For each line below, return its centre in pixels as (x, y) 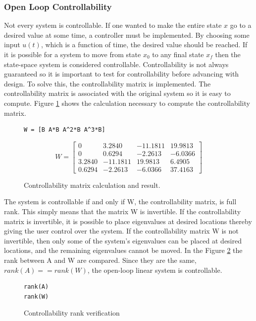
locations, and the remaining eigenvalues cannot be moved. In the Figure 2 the (123, 250)
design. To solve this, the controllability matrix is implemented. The (107, 83)
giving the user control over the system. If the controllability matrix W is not (121, 231)
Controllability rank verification (72, 313)
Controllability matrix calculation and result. (92, 185)
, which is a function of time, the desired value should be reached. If (144, 44)
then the (228, 54)
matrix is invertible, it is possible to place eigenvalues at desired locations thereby (128, 221)
